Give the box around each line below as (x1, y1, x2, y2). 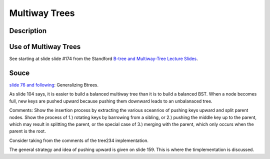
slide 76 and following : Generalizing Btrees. (9, 81, 98, 87)
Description (9, 26, 47, 35)
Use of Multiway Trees (9, 42, 81, 51)
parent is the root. (9, 128, 46, 134)
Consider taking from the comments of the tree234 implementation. (9, 137, 149, 143)
